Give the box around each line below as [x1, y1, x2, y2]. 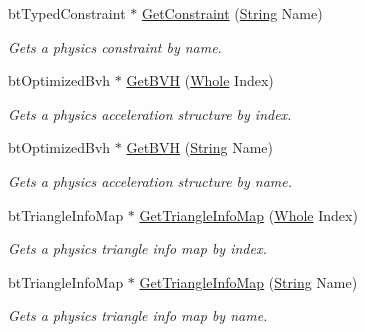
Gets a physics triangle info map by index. [8, 238, 267, 259]
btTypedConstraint [8, 3, 126, 23]
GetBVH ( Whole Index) [126, 70, 274, 91]
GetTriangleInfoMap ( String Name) [139, 271, 358, 292]
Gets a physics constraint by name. [8, 36, 222, 57]
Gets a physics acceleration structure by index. [8, 103, 292, 124]
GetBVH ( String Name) [126, 137, 274, 158]
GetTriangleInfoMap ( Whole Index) [139, 204, 358, 225]
